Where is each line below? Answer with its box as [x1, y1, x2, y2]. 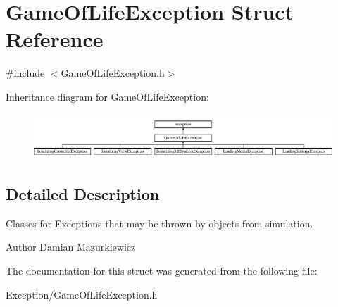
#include [6, 65, 45, 80]
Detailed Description [6, 182, 160, 204]
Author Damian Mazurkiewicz [6, 239, 136, 254]
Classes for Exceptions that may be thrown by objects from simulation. [6, 215, 313, 230]
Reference [6, 25, 104, 54]
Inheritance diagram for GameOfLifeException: [6, 89, 209, 104]
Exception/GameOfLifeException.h [6, 287, 158, 301]
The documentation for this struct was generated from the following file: [6, 263, 318, 277]
